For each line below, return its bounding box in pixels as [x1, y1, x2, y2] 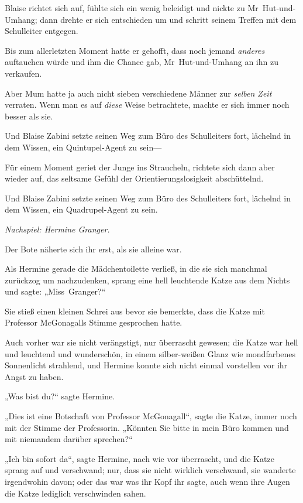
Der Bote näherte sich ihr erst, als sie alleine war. [5, 242, 182, 255]
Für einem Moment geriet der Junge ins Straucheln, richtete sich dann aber [5, 160, 275, 173]
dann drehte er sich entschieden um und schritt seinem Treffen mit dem [40, 13, 297, 25]
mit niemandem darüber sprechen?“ [5, 433, 133, 445]
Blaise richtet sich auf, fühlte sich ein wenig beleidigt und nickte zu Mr [5, 2, 259, 13]
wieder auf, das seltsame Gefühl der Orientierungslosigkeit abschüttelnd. [5, 172, 264, 184]
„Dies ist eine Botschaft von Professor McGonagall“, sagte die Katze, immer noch [5, 410, 297, 422]
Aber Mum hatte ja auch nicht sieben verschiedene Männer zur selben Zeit [5, 87, 272, 99]
